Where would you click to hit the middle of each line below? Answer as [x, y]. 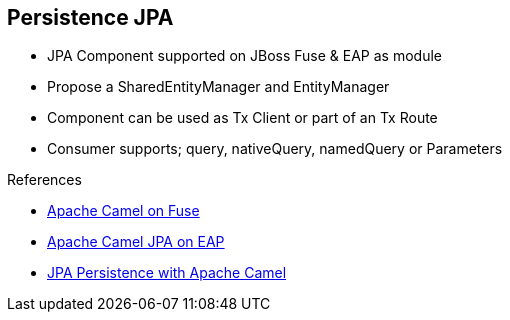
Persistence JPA [90, 17]
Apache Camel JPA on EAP [136, 242]
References [44, 180]
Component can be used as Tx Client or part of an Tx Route [242, 118]
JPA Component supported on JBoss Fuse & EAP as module [244, 56]
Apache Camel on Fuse [123, 211]
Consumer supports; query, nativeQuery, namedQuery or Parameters [275, 149]
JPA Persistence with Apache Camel [167, 273]
